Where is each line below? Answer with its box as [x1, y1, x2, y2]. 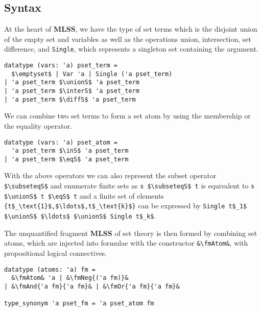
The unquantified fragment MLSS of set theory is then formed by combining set [4, 227, 257, 238]
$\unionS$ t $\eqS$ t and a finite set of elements [4, 190, 164, 201]
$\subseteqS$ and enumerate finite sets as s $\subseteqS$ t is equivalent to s [4, 180, 255, 191]
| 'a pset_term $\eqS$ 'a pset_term [4, 155, 129, 163]
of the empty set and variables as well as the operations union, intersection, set [4, 33, 252, 44]
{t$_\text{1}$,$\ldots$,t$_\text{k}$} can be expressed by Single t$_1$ [4, 200, 247, 211]
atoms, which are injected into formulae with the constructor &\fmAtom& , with [4, 237, 248, 248]
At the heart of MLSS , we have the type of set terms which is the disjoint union [4, 23, 257, 34]
